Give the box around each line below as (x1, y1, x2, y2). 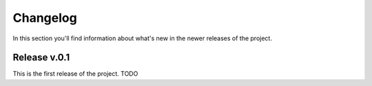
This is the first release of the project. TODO (12, 70, 138, 78)
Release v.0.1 (12, 52, 70, 63)
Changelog (12, 10, 77, 25)
